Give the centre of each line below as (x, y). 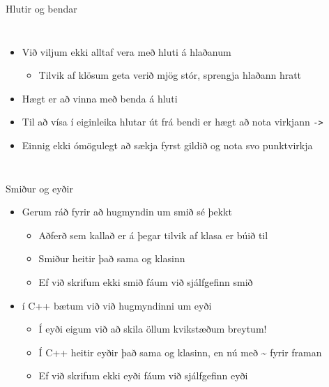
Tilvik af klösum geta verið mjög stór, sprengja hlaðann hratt (170, 75)
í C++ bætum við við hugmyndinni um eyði (117, 305)
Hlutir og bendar (41, 8)
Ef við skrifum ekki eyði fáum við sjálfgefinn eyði (143, 375)
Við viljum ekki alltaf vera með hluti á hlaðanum (127, 51)
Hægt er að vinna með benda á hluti (100, 98)
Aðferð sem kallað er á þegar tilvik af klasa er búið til (153, 235)
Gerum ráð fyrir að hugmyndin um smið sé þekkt (127, 212)
